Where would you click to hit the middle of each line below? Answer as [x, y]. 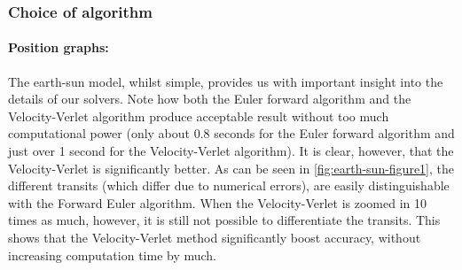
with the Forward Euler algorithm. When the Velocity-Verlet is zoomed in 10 [218, 202]
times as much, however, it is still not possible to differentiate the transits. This [224, 220]
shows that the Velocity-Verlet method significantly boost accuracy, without [215, 237]
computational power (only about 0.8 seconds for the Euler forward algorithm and [231, 133]
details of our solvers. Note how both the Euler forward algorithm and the [210, 99]
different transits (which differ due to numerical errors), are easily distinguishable [229, 185]
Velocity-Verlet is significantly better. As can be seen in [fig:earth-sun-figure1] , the [231, 168]
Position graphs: [59, 47]
